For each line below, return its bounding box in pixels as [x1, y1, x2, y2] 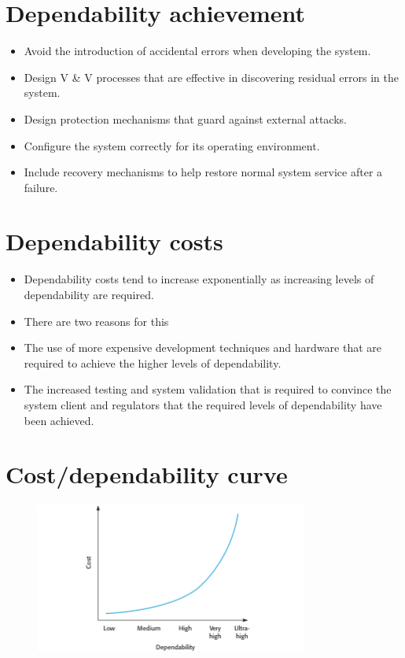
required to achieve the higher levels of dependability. [24, 354, 282, 371]
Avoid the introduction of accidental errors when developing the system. [24, 43, 371, 59]
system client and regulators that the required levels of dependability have [24, 396, 382, 412]
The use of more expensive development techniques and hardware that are [24, 339, 381, 356]
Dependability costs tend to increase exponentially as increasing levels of [24, 271, 374, 287]
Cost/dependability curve [6, 458, 288, 490]
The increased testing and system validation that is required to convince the [24, 381, 392, 397]
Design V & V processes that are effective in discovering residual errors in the [24, 68, 399, 85]
